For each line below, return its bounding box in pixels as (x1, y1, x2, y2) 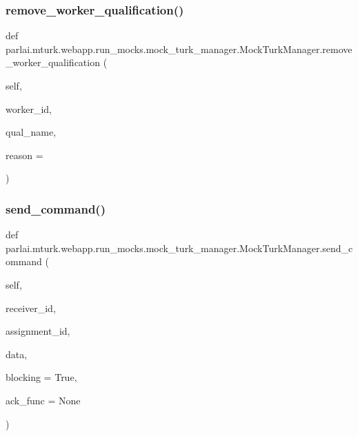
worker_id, (6, 101, 52, 116)
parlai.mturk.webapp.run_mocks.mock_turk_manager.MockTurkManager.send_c (6, 240, 353, 255)
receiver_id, (6, 300, 56, 315)
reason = (6, 147, 43, 162)
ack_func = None (6, 393, 81, 407)
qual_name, (6, 125, 57, 139)
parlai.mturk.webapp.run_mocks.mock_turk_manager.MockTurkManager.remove (6, 41, 352, 56)
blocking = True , (6, 370, 77, 384)
